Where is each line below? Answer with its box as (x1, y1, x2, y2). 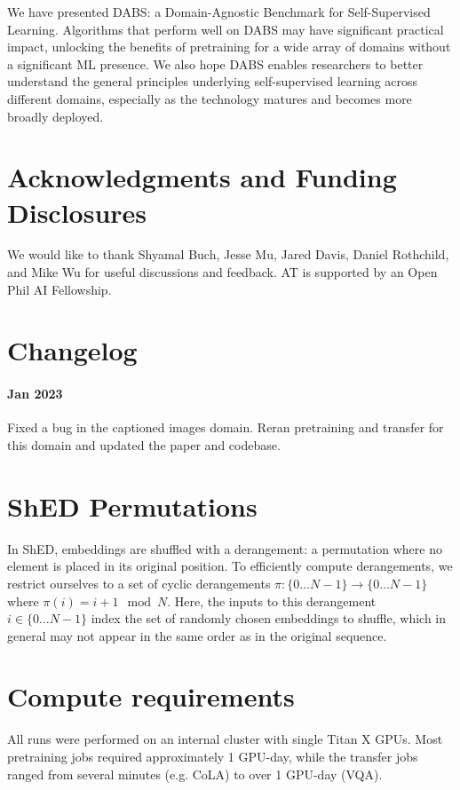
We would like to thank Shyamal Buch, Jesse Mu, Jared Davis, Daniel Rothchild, (7, 245, 449, 264)
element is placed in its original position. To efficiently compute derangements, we (7, 557, 453, 575)
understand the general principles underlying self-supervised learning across (7, 72, 418, 91)
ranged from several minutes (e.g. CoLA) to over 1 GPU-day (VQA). (7, 764, 383, 783)
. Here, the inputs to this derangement (167, 591, 377, 610)
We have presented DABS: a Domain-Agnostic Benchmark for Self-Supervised (7, 3, 431, 20)
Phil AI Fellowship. (7, 280, 112, 298)
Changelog (7, 332, 138, 368)
